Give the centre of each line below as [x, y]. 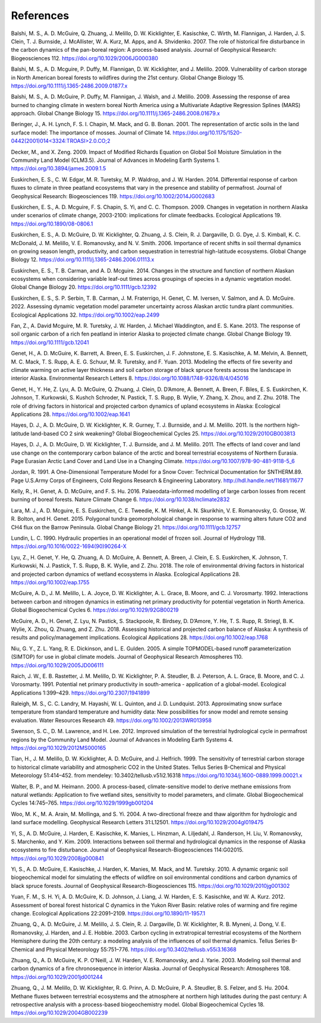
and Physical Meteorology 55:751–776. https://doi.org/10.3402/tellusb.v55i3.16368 [136, 949]
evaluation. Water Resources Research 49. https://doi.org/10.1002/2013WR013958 [111, 720]
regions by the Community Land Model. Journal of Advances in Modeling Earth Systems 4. [122, 739]
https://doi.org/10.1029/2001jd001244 [57, 977]
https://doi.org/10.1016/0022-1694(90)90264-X [69, 546]
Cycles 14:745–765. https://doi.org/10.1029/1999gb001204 [82, 803]
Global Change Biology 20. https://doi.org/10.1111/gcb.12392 [84, 287]
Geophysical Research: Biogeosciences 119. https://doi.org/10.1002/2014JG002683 [113, 196]
